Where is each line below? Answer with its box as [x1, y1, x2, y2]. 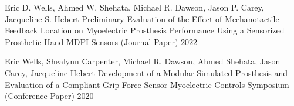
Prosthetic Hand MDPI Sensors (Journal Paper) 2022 [5, 35, 198, 47]
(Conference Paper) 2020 [5, 90, 94, 102]
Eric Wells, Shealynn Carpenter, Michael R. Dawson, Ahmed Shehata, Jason [5, 55, 281, 67]
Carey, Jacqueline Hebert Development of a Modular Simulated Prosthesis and [5, 66, 288, 78]
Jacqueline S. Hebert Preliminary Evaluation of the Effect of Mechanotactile [5, 12, 279, 25]
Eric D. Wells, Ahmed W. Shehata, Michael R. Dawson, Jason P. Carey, [5, 1, 264, 13]
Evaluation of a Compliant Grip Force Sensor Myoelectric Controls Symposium [5, 78, 289, 90]
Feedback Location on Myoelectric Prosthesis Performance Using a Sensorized [5, 24, 285, 36]
